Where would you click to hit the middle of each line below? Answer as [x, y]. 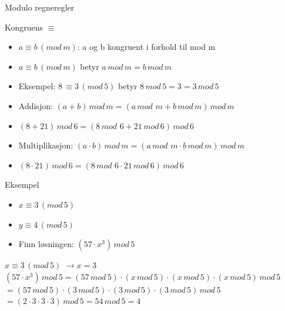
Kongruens [24, 27]
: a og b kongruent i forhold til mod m [146, 47]
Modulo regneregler [40, 7]
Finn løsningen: [46, 244]
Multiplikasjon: [46, 145]
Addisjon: [36, 105]
